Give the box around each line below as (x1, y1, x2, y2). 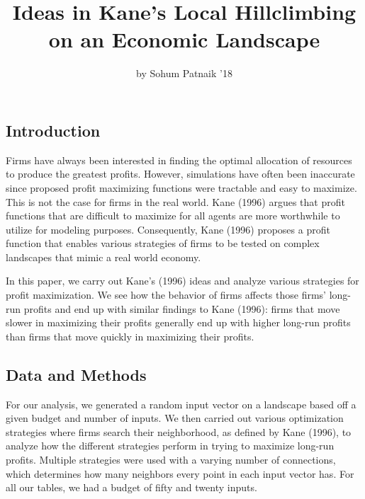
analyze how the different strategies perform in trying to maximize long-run (6, 438, 335, 453)
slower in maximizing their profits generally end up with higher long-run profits (6, 315, 351, 330)
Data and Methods (6, 363, 147, 385)
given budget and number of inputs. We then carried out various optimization (6, 411, 344, 425)
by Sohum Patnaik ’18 (136, 66, 232, 81)
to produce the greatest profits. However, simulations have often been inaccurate (6, 166, 355, 181)
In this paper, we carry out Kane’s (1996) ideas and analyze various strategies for (6, 273, 359, 288)
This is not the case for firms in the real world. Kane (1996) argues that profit (6, 194, 345, 209)
